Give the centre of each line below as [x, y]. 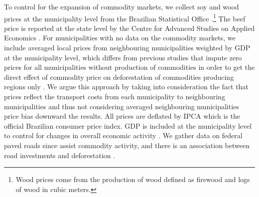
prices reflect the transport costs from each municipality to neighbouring [115, 96]
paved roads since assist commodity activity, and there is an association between [127, 145]
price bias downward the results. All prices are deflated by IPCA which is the [122, 116]
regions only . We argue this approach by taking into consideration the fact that [126, 87]
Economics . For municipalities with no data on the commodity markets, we [120, 38]
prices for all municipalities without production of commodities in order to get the [129, 67]
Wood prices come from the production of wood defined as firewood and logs [133, 179]
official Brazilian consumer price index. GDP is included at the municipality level [128, 125]
